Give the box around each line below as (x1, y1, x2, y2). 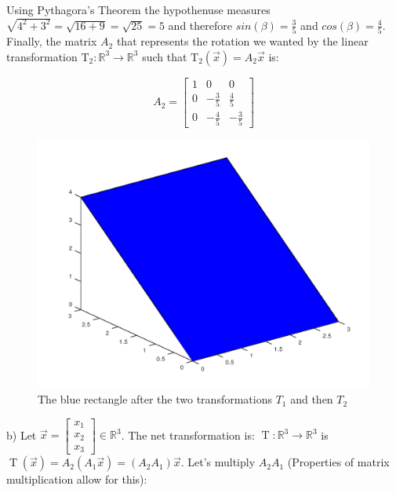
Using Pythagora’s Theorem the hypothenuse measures (6, 2, 271, 17)
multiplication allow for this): (6, 471, 147, 488)
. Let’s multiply (180, 454, 256, 470)
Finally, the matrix (6, 33, 97, 49)
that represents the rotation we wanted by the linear (116, 33, 369, 49)
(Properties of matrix (287, 454, 390, 470)
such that (142, 48, 187, 64)
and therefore (168, 16, 232, 33)
